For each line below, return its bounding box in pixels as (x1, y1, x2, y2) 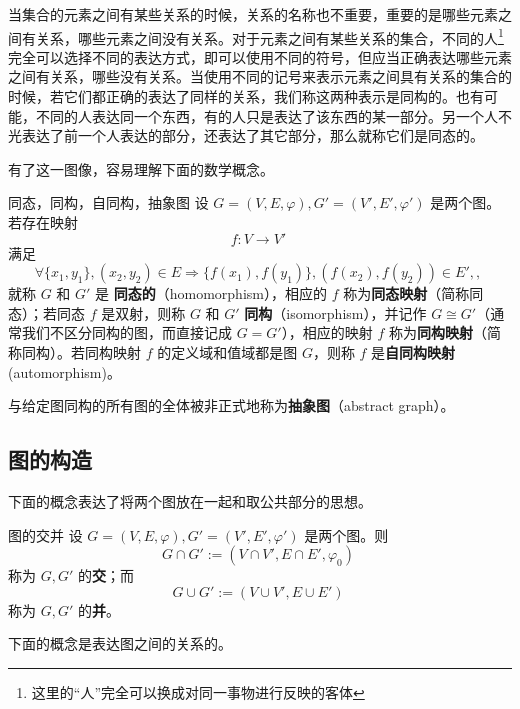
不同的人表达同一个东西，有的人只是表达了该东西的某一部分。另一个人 (35, 105, 498, 126)
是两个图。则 (304, 524, 389, 545)
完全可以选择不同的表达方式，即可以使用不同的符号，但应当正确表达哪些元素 (8, 46, 512, 67)
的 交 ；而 (77, 565, 134, 586)
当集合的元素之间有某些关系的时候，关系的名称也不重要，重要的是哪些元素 (8, 4, 498, 24)
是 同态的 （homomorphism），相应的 (95, 283, 327, 304)
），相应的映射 (281, 322, 373, 343)
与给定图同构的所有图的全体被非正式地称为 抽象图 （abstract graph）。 (8, 395, 455, 416)
